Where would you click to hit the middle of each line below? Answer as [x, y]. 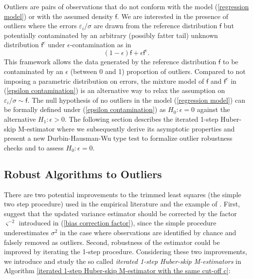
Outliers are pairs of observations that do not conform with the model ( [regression [126, 6]
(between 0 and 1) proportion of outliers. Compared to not [158, 71]
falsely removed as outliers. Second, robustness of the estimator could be [112, 242]
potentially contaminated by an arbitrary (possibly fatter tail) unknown [111, 35]
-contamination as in [100, 45]
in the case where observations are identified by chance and [148, 232]
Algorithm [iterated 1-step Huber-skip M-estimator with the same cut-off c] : [117, 270]
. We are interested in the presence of [172, 16]
